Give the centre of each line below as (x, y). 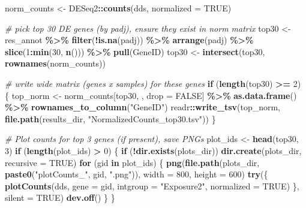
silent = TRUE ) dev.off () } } (60, 198)
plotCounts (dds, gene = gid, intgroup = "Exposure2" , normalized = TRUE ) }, (152, 186)
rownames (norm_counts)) (55, 63)
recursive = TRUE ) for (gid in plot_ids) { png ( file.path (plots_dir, (132, 162)
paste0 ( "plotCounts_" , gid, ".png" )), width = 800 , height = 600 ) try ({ (136, 174)
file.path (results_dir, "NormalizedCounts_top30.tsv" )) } (110, 118)
